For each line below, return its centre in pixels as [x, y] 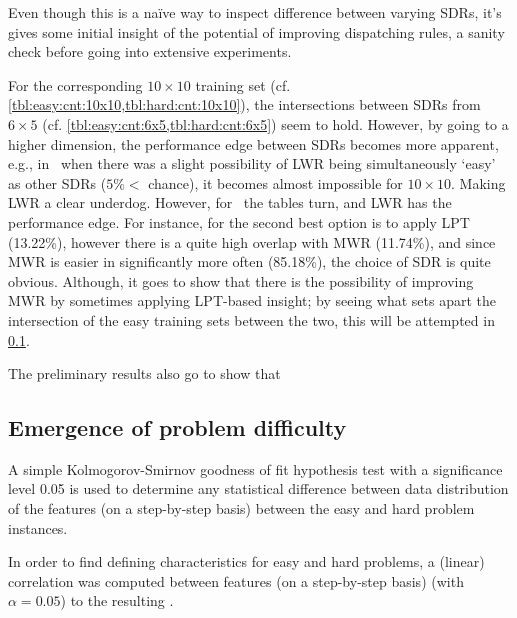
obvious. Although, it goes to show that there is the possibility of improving [241, 280]
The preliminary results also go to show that [144, 373]
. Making [478, 182]
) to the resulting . [117, 600]
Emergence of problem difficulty [177, 427]
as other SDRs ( [57, 182]
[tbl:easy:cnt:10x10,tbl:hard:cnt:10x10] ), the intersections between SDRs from [244, 104]
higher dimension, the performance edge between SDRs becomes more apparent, [253, 143]
